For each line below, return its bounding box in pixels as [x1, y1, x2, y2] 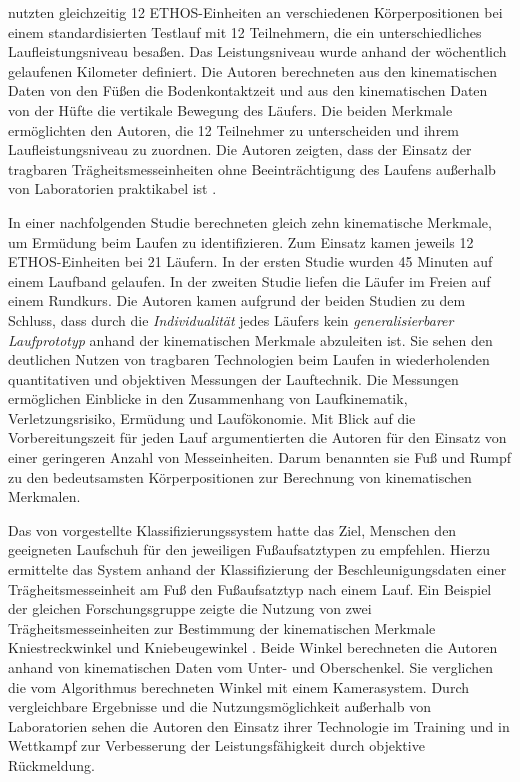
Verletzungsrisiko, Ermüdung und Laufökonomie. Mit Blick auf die [8, 407, 416, 428]
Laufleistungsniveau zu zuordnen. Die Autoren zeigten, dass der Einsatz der [8, 139, 472, 160]
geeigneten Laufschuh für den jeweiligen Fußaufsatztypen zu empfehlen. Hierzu [8, 539, 491, 560]
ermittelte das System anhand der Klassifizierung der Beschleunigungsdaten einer [8, 559, 507, 580]
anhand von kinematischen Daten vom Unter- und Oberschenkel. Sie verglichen [8, 657, 494, 677]
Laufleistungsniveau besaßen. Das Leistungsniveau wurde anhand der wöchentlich [8, 41, 507, 62]
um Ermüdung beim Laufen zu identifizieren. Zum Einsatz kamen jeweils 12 [8, 231, 474, 252]
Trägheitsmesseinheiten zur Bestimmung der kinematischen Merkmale [8, 617, 436, 638]
